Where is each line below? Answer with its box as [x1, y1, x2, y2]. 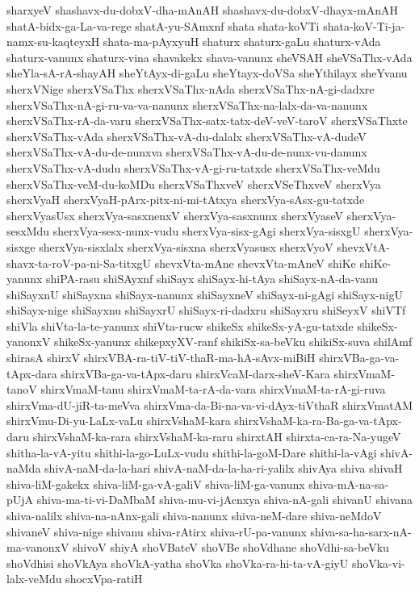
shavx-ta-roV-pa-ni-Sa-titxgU [6, 254, 152, 271]
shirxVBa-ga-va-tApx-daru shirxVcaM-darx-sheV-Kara [61, 365, 330, 381]
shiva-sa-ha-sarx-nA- [310, 523, 412, 540]
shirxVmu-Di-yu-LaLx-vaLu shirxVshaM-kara [6, 412, 231, 429]
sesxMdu [6, 223, 50, 240]
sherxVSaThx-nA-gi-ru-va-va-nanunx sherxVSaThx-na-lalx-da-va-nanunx [6, 96, 368, 113]
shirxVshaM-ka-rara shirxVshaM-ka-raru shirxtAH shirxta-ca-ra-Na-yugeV [32, 428, 401, 445]
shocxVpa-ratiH [65, 570, 143, 587]
